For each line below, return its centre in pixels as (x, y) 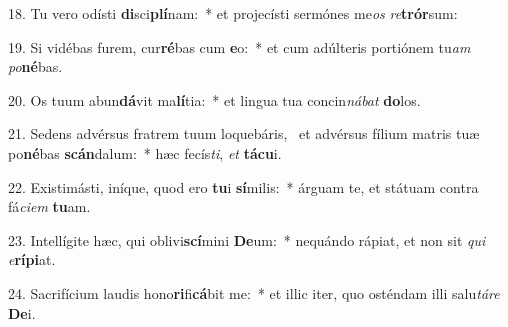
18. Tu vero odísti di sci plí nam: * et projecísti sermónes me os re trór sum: (233, 13)
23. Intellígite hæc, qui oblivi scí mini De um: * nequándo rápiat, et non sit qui (247, 239)
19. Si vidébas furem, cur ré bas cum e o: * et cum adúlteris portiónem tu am (239, 46)
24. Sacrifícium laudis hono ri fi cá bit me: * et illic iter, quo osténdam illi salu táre (254, 292)
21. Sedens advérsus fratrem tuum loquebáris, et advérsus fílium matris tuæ (244, 133)
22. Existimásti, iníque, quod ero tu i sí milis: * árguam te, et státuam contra (243, 186)
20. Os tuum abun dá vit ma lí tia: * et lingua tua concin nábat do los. (214, 99)
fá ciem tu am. (49, 206)
